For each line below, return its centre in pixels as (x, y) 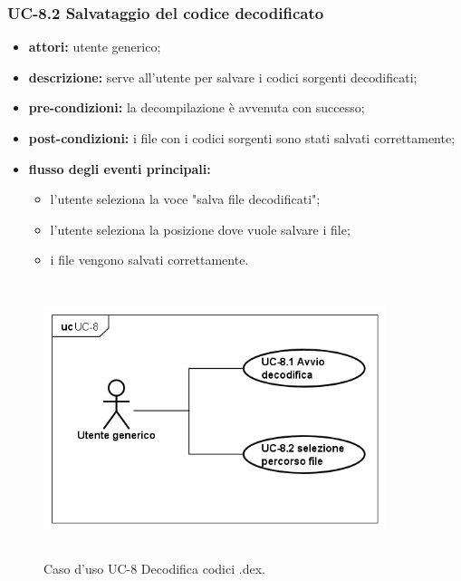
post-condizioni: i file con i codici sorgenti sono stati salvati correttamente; (242, 138)
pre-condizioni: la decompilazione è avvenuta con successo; (197, 107)
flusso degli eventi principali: (120, 168)
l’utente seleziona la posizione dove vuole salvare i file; (200, 229)
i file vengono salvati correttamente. (149, 260)
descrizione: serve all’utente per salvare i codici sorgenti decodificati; (223, 77)
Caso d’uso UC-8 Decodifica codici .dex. (154, 568)
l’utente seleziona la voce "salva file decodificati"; (185, 199)
